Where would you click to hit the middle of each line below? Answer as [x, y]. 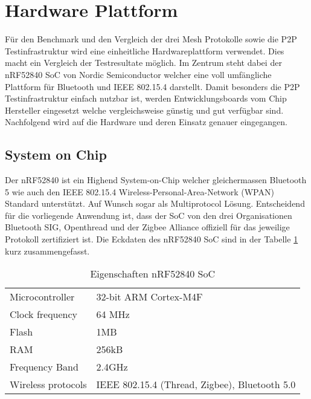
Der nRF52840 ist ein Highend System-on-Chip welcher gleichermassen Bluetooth [156, 180]
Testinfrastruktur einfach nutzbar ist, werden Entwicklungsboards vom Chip [146, 98]
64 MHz [113, 314]
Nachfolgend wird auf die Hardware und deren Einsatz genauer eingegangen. [146, 122]
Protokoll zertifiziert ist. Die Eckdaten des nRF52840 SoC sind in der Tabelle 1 [152, 239]
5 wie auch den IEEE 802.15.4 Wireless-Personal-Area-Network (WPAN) [139, 191]
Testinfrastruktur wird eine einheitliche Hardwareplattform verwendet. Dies [145, 50]
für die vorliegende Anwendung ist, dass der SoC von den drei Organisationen [149, 215]
